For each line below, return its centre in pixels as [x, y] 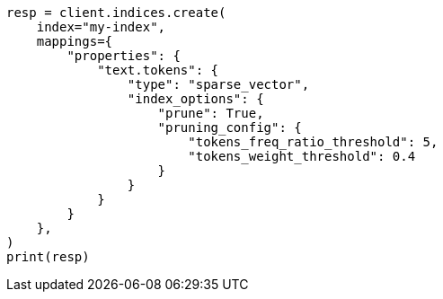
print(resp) [48, 257]
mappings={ [75, 41]
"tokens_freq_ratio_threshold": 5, [313, 142]
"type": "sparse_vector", [218, 84]
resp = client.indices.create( [116, 13]
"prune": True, [211, 113]
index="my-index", [101, 27]
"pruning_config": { [230, 128]
